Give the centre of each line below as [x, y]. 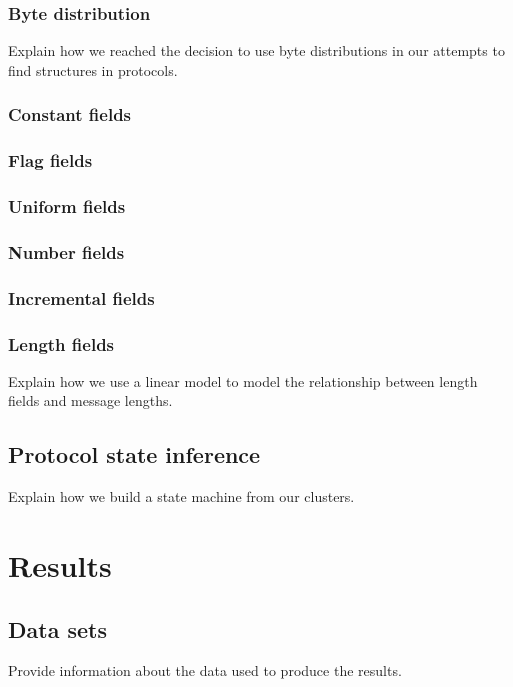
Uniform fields [67, 206]
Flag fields [50, 160]
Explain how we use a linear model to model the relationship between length [243, 380]
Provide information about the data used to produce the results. [205, 670]
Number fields [66, 251]
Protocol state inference [134, 454]
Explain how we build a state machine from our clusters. [181, 496]
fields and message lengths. [90, 400]
